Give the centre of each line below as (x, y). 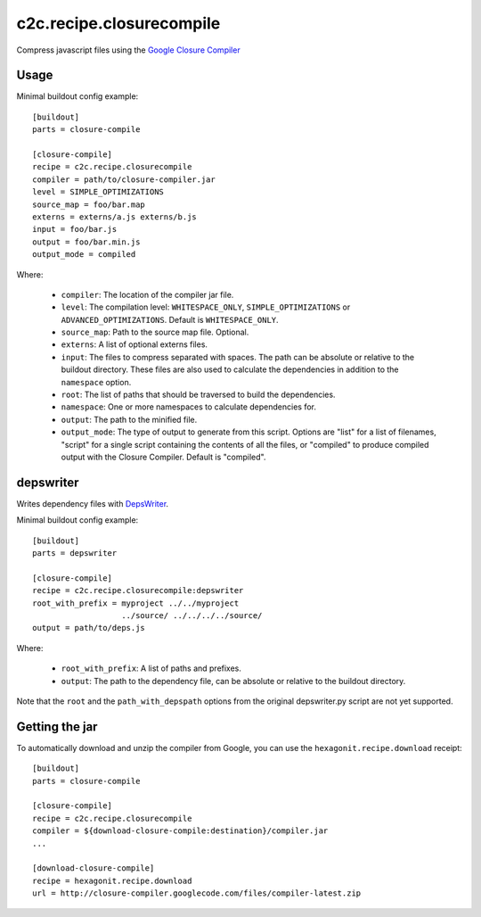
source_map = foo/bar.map (89, 204)
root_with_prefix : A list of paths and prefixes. (151, 668)
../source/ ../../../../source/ (192, 616)
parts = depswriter (75, 554)
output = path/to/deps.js (89, 628)
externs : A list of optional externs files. (135, 344)
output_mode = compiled (84, 255)
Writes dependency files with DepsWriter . (93, 503)
